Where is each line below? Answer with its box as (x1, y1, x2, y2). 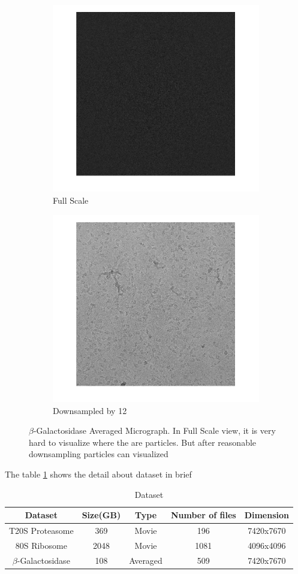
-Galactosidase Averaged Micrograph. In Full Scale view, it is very (33, 424, 276, 437)
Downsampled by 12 (53, 404, 127, 416)
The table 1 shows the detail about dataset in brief (5, 467, 192, 480)
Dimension (244, 509, 290, 521)
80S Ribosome (15, 539, 67, 551)
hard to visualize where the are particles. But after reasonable (29, 436, 257, 448)
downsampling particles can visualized (29, 448, 168, 460)
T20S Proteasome (9, 524, 74, 536)
